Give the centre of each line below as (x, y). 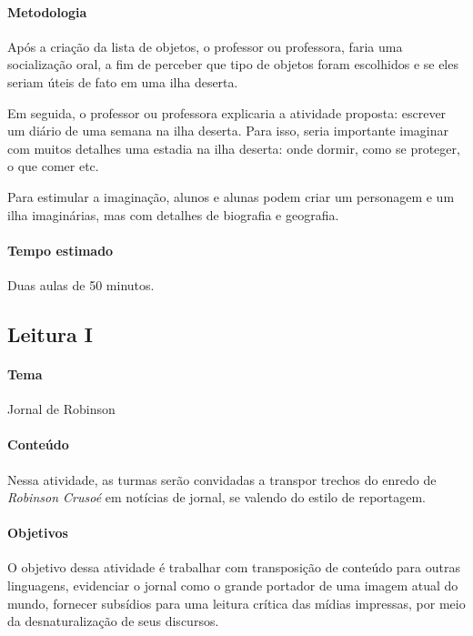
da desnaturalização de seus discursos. (113, 621)
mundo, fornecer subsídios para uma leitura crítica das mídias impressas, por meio (236, 603)
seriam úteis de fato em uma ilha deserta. (123, 81)
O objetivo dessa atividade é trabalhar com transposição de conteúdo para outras (234, 567)
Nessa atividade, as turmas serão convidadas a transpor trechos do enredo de (222, 479)
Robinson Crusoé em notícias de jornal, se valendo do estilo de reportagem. (217, 497)
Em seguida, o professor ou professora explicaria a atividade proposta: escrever (227, 112)
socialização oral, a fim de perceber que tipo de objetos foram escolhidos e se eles (233, 64)
